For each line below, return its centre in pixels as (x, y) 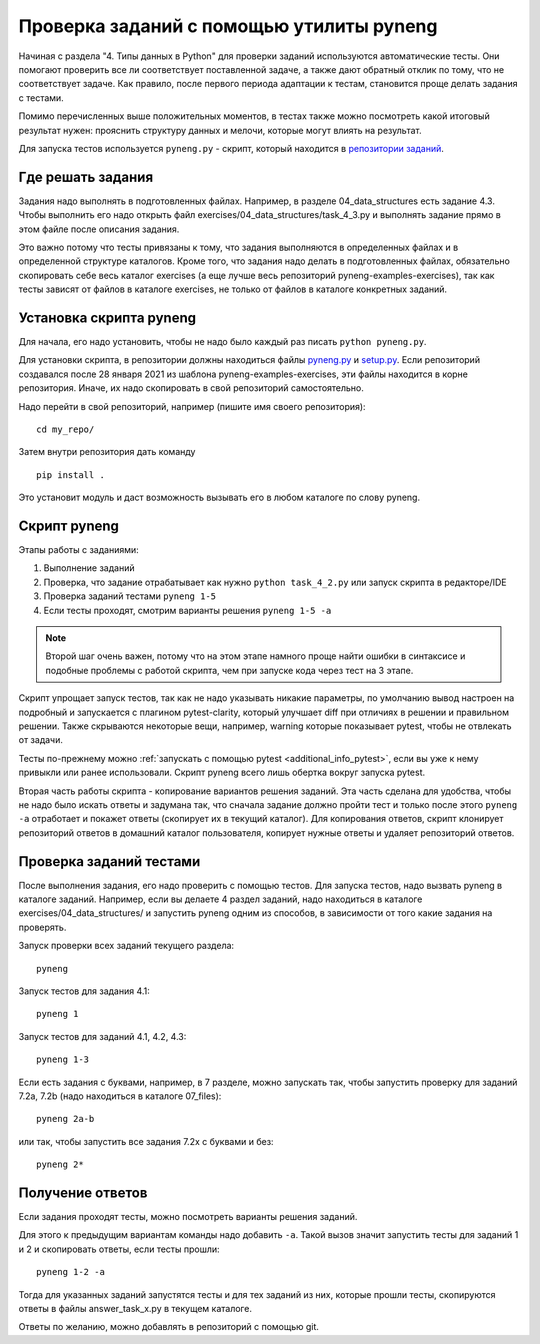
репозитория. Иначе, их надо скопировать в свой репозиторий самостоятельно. (191, 388)
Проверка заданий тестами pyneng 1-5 (130, 596)
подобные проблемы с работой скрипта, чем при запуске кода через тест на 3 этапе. (229, 670)
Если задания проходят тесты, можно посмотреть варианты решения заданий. (188, 1216)
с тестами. (41, 97)
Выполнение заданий (89, 568)
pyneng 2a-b (65, 1119)
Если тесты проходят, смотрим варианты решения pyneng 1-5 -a (187, 610)
